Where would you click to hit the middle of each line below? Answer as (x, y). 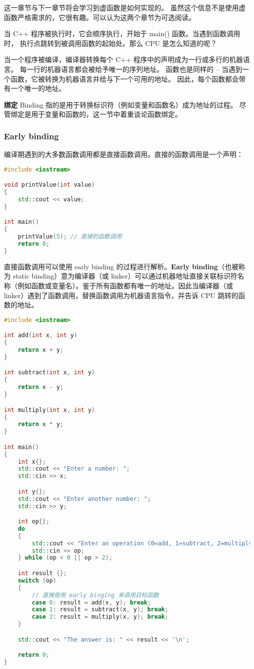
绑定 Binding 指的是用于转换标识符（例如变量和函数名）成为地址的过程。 (121, 104)
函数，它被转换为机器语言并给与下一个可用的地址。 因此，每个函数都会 (125, 78)
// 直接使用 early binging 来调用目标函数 (95, 595)
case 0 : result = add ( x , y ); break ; (91, 602)
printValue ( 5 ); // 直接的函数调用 (70, 237)
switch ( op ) (37, 580)
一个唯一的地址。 (38, 88)
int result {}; (42, 573)
